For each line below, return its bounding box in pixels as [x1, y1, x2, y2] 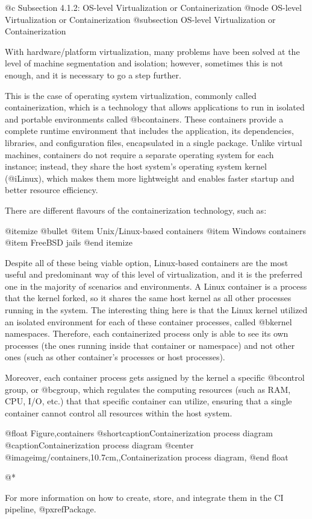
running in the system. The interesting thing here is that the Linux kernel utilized [5, 304, 308, 316]
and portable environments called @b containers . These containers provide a [5, 112, 284, 125]
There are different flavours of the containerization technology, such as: [5, 203, 267, 216]
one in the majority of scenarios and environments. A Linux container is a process [5, 279, 307, 292]
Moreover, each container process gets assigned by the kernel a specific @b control [5, 371, 305, 384]
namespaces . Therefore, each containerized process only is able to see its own [5, 327, 289, 340]
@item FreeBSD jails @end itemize [5, 236, 133, 249]
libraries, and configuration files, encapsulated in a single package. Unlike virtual [5, 136, 302, 148]
